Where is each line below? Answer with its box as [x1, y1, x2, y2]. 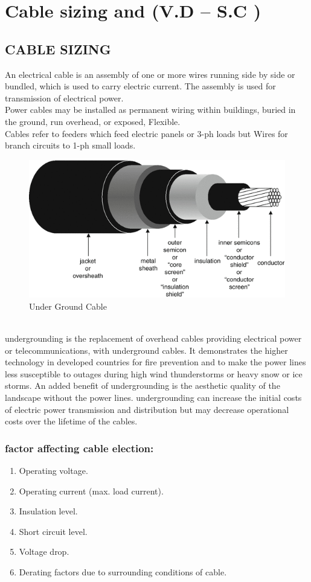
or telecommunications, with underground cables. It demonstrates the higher [5, 344, 288, 356]
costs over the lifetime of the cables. [5, 415, 138, 427]
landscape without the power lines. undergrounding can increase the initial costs [5, 391, 302, 403]
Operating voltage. [19, 464, 88, 476]
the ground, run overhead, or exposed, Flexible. [5, 115, 181, 127]
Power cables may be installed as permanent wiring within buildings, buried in [5, 103, 296, 116]
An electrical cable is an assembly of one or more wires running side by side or [5, 68, 295, 80]
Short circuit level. [19, 525, 88, 537]
